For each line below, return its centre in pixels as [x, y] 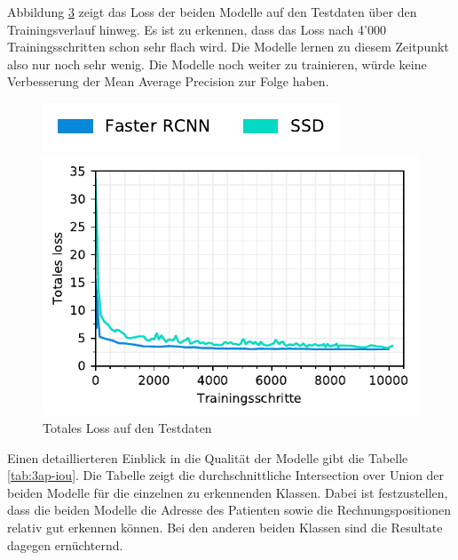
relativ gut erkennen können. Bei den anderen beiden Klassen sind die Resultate [225, 527]
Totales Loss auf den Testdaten [127, 428]
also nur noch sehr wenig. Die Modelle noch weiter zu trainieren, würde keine [217, 64]
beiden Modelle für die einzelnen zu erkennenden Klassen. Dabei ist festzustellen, [228, 492]
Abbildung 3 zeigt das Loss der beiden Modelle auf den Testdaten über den [212, 12]
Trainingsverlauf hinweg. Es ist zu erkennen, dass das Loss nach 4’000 [197, 29]
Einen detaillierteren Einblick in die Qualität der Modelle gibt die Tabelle [208, 457]
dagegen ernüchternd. [65, 544]
